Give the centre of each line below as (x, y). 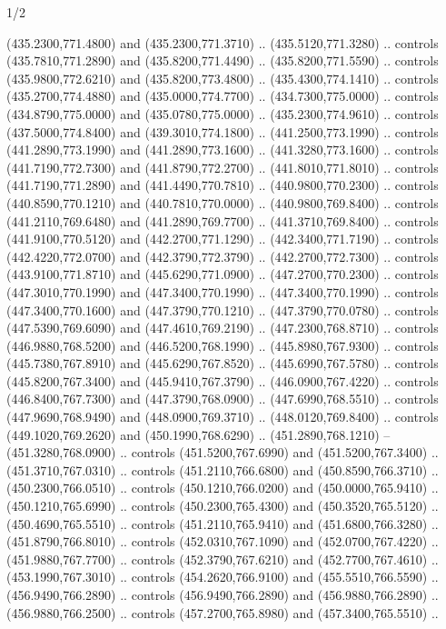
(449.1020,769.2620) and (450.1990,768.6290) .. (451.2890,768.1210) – (198, 434)
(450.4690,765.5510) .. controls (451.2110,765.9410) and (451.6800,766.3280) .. (223, 523)
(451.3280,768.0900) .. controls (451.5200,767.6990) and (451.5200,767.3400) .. (223, 452)
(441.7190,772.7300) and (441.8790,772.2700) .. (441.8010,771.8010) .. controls (223, 167)
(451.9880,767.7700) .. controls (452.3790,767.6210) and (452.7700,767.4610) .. (223, 559)
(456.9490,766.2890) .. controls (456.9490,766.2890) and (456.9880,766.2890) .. (223, 594)
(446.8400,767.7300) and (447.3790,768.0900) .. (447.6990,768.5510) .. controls (223, 399)
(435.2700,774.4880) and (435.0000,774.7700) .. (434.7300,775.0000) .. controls (223, 96)
